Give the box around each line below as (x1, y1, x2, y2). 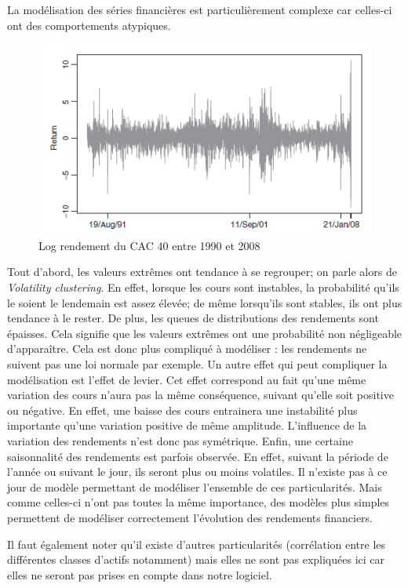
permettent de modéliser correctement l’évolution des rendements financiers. (7, 509, 373, 525)
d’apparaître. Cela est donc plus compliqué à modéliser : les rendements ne (7, 340, 367, 357)
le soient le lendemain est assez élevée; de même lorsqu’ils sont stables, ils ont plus (7, 294, 403, 310)
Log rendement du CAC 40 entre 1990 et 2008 (38, 237, 260, 253)
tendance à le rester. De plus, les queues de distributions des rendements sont (7, 310, 379, 326)
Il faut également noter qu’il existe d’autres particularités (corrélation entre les (7, 535, 386, 552)
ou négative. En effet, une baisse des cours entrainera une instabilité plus (7, 401, 358, 418)
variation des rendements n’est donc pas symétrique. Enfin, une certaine (7, 432, 353, 448)
